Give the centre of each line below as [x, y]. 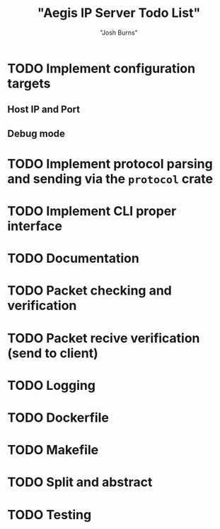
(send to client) [53, 353]
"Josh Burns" [119, 32]
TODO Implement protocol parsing [110, 164]
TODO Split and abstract [80, 482]
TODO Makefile [53, 450]
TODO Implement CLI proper [92, 212]
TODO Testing [50, 515]
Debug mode [36, 133]
